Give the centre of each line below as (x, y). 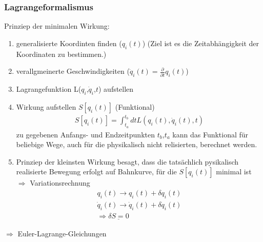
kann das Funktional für (210, 134)
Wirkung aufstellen (46, 106)
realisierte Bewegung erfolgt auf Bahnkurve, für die (96, 172)
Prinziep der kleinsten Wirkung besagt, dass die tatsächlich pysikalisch (127, 161)
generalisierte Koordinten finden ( (69, 43)
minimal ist (234, 172)
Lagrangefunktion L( (49, 89)
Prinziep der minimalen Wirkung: (57, 26)
